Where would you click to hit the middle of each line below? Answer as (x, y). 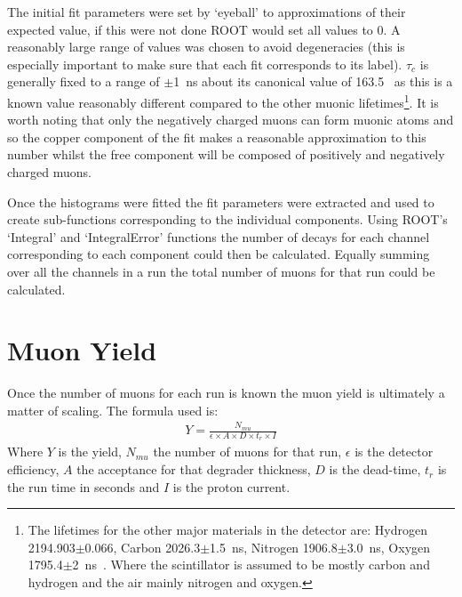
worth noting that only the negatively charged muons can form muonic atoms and (231, 120)
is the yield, (90, 452)
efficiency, (33, 469)
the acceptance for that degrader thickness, (194, 469)
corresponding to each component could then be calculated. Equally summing (219, 254)
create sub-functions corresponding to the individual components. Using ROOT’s (227, 219)
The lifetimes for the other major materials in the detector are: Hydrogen (227, 530)
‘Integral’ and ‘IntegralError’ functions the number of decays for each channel (219, 236)
